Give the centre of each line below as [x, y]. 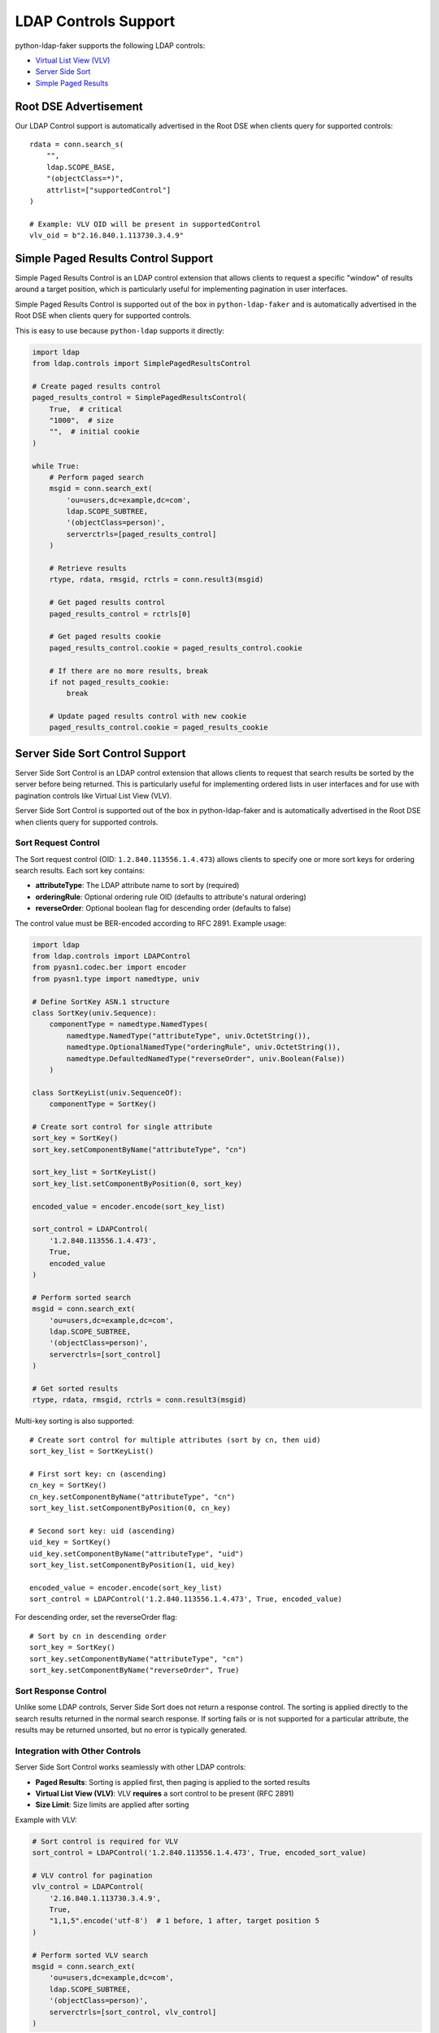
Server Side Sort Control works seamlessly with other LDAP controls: [130, 1767]
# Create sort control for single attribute [122, 1127]
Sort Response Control [61, 1691]
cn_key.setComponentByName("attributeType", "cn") [133, 1497]
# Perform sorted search [82, 1297]
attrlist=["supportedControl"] [109, 190]
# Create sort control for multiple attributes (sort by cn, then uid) [175, 1440]
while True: [56, 466]
